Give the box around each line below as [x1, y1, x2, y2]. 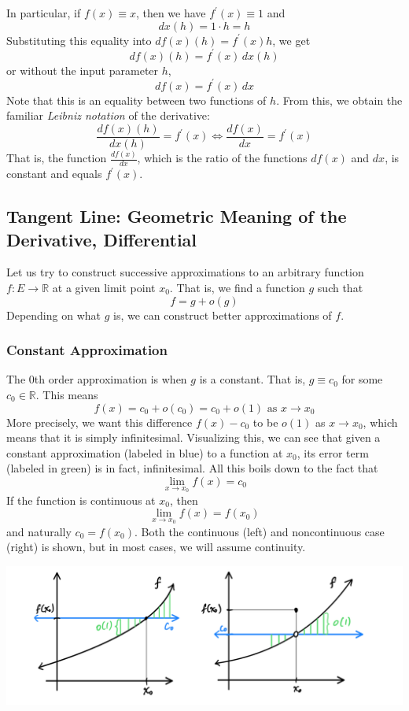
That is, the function [6, 150, 107, 166]
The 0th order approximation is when [6, 371, 187, 387]
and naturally [6, 523, 72, 539]
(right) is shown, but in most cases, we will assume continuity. [6, 539, 306, 555]
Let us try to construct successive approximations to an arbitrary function [6, 264, 364, 280]
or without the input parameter [6, 61, 159, 78]
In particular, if [6, 5, 81, 20]
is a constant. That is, [199, 371, 306, 387]
